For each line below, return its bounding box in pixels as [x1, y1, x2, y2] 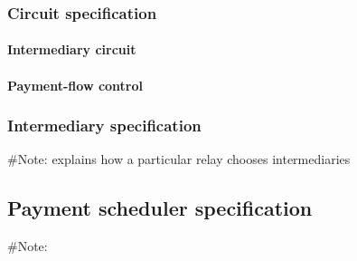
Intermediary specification [7, 114, 202, 137]
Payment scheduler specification [7, 194, 313, 222]
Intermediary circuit [7, 40, 136, 59]
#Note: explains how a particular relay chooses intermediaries [7, 150, 351, 169]
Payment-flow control [7, 75, 143, 94]
